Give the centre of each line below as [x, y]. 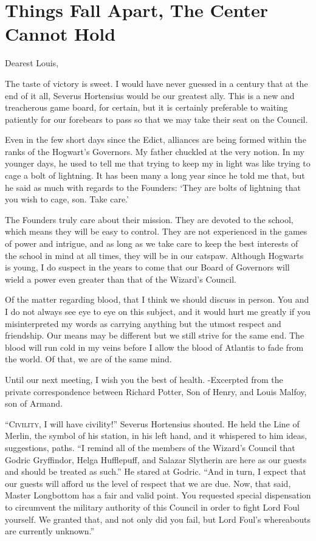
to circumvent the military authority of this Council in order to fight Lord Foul [152, 507]
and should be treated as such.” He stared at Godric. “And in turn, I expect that [156, 471]
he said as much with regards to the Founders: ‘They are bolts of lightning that [153, 187]
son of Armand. [34, 403]
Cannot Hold [60, 34]
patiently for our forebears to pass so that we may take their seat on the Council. [156, 119]
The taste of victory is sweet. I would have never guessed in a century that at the [156, 83]
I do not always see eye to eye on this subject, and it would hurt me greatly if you [158, 311]
